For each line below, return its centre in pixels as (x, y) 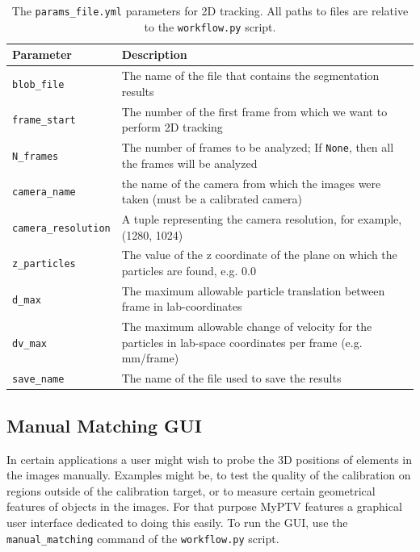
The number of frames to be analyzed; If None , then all (258, 147)
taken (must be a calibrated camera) (212, 199)
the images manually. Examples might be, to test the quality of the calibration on (209, 475)
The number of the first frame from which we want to (254, 111)
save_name (38, 380)
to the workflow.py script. (210, 26)
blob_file (38, 84)
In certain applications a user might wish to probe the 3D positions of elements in (210, 459)
